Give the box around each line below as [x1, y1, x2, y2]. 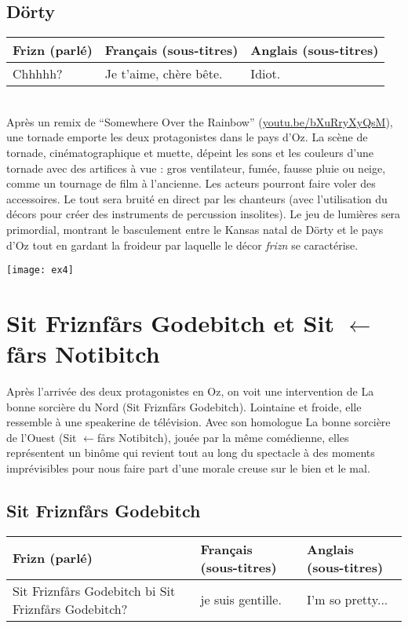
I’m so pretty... [307, 590, 388, 609]
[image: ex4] [6, 265, 74, 276]
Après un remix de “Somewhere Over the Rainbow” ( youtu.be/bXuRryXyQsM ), [6, 113, 393, 130]
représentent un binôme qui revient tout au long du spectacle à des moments [6, 444, 375, 461]
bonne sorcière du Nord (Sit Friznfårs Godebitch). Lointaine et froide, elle [6, 398, 362, 414]
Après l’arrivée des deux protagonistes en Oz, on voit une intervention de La [6, 383, 374, 400]
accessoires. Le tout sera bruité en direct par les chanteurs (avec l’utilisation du [6, 190, 388, 206]
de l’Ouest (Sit [6, 429, 77, 445]
